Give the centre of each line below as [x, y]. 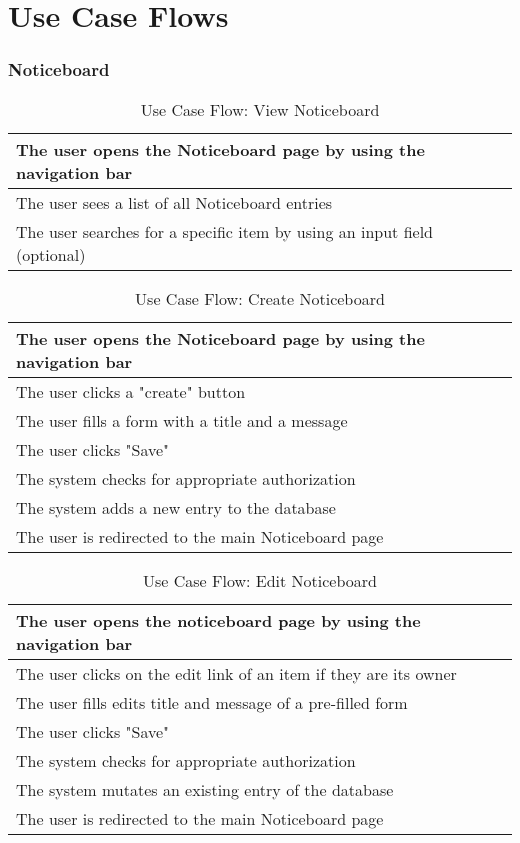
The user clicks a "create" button [131, 391]
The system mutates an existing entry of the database [205, 789]
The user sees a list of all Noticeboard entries [174, 202]
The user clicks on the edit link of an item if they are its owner [236, 673]
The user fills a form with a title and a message [182, 420]
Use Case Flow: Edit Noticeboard [260, 580]
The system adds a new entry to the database [176, 507]
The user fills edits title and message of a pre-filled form [212, 702]
